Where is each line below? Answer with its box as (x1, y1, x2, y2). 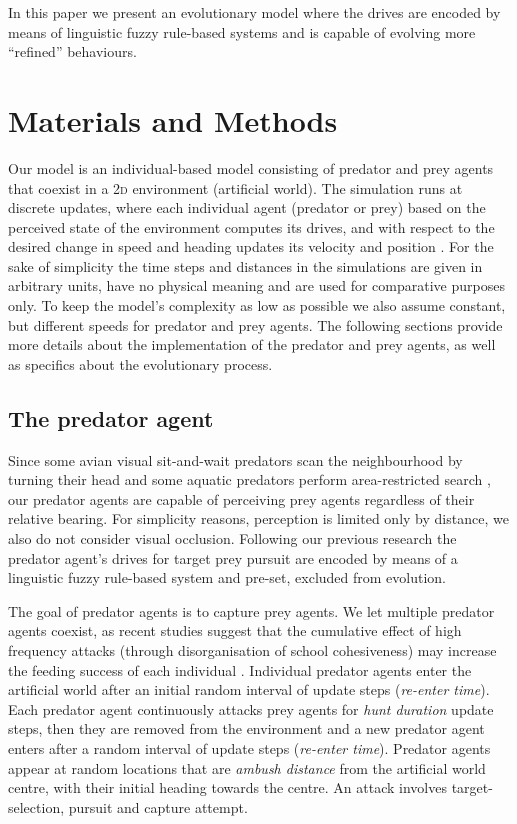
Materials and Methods (8, 99, 338, 140)
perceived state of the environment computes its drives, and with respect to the (8, 216, 495, 237)
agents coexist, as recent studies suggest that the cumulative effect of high (8, 620, 462, 641)
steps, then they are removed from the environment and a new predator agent (8, 718, 485, 739)
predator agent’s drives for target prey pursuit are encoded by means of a (8, 547, 458, 568)
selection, (8, 796, 65, 817)
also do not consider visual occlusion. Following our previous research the (8, 528, 457, 549)
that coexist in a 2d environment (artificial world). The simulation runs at (8, 177, 463, 198)
